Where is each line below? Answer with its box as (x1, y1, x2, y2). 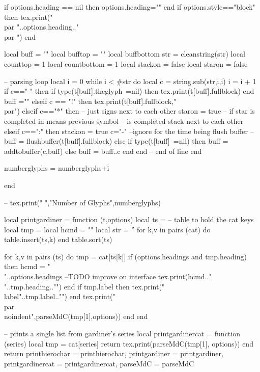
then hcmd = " (4, 261, 50, 272)
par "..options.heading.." (4, 21, 79, 32)
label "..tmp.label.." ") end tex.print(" (4, 291, 115, 302)
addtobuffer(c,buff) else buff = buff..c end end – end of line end (4, 145, 202, 156)
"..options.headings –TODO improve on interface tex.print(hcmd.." (4, 271, 212, 282)
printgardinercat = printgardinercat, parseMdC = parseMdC (4, 358, 194, 368)
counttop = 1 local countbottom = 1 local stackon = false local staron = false (4, 58, 248, 69)
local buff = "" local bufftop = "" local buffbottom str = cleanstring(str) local (4, 48, 245, 59)
